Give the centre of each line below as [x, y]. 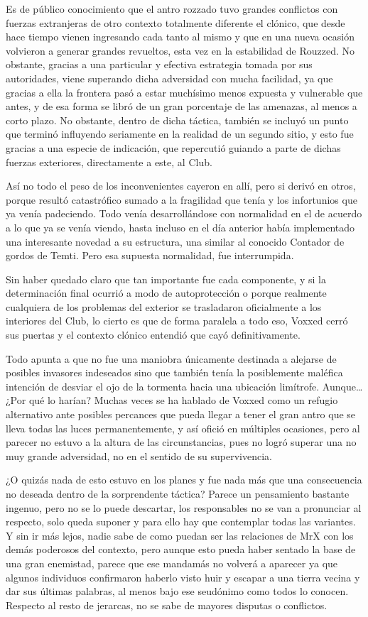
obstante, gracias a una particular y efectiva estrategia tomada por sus [159, 64]
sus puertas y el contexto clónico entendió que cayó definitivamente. [153, 335]
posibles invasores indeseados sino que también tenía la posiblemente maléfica [174, 372]
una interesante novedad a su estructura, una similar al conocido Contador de [175, 241]
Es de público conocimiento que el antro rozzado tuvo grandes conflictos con [172, 9]
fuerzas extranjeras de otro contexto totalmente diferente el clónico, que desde [175, 22]
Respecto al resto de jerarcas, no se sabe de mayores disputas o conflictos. [167, 605]
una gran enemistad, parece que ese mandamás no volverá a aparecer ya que [172, 563]
